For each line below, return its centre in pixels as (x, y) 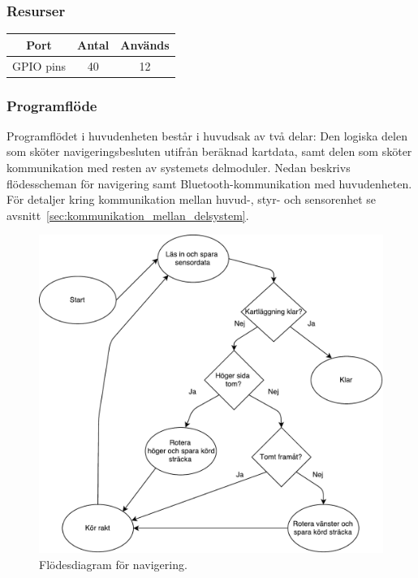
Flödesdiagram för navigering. (113, 564)
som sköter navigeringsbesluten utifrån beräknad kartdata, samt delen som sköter (209, 151)
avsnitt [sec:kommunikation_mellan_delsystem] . (128, 215)
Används (145, 44)
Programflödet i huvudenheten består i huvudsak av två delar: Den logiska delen (207, 135)
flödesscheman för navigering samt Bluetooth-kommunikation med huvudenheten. (209, 183)
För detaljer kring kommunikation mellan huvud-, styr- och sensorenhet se (192, 199)
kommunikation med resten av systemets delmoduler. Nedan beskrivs (179, 168)
